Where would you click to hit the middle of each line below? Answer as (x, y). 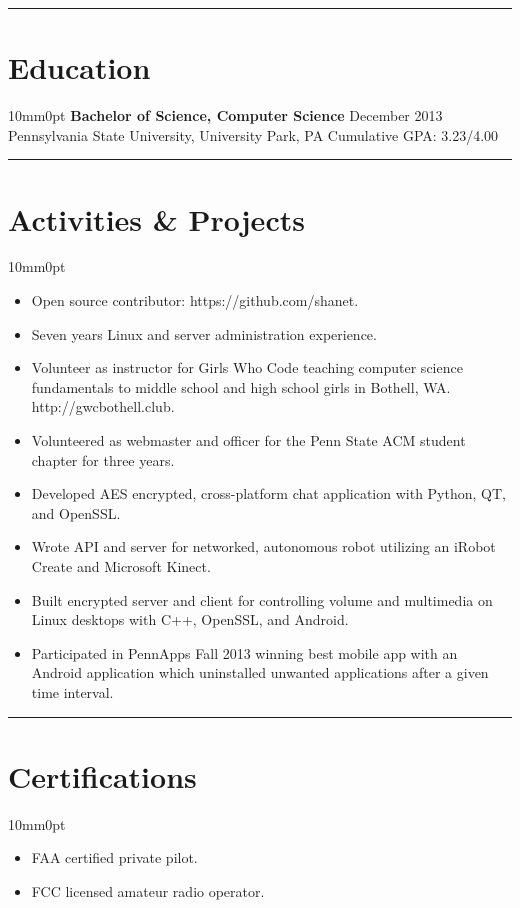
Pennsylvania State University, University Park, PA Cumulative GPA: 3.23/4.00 (253, 134)
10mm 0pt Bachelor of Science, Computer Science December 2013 (225, 115)
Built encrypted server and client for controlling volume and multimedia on (262, 599)
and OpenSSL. (76, 512)
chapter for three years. (103, 459)
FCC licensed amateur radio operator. (148, 890)
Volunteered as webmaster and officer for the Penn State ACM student (248, 440)
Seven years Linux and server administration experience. (204, 333)
